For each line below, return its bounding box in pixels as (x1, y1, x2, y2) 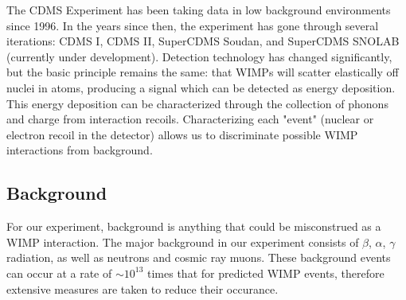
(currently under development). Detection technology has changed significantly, (6, 48, 392, 64)
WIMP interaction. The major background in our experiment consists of (6, 233, 359, 250)
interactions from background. (6, 142, 153, 158)
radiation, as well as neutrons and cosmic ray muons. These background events (6, 249, 391, 266)
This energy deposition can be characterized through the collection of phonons (6, 95, 388, 111)
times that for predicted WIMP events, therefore (147, 264, 385, 281)
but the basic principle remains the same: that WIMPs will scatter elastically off (6, 64, 399, 80)
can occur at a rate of (6, 264, 112, 281)
